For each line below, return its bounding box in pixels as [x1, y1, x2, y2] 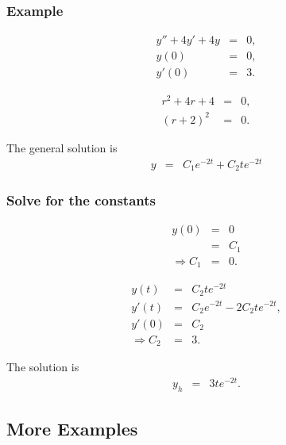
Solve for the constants [6, 190, 156, 210]
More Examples [6, 416, 138, 440]
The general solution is [6, 139, 118, 155]
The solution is [6, 359, 79, 375]
